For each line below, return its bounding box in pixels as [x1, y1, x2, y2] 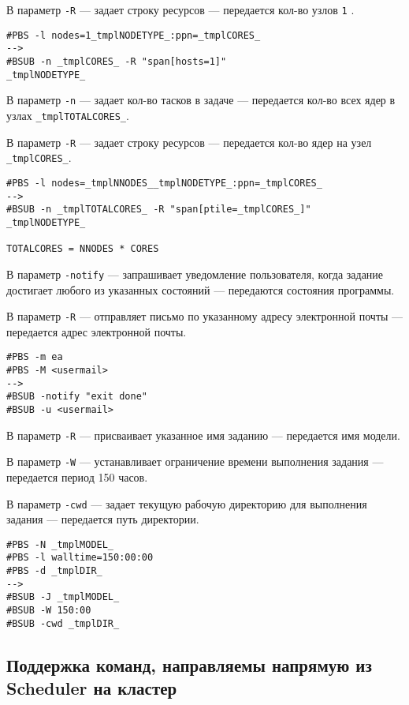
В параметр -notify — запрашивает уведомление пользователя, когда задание [6, 265, 384, 282]
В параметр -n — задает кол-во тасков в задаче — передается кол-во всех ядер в [6, 92, 396, 108]
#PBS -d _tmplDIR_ [6, 565, 102, 577]
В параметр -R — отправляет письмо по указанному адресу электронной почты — [6, 308, 403, 324]
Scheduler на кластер [6, 676, 177, 700]
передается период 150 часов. [6, 468, 148, 485]
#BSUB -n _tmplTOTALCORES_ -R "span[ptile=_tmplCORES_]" [6, 204, 311, 216]
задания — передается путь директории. [6, 511, 199, 527]
